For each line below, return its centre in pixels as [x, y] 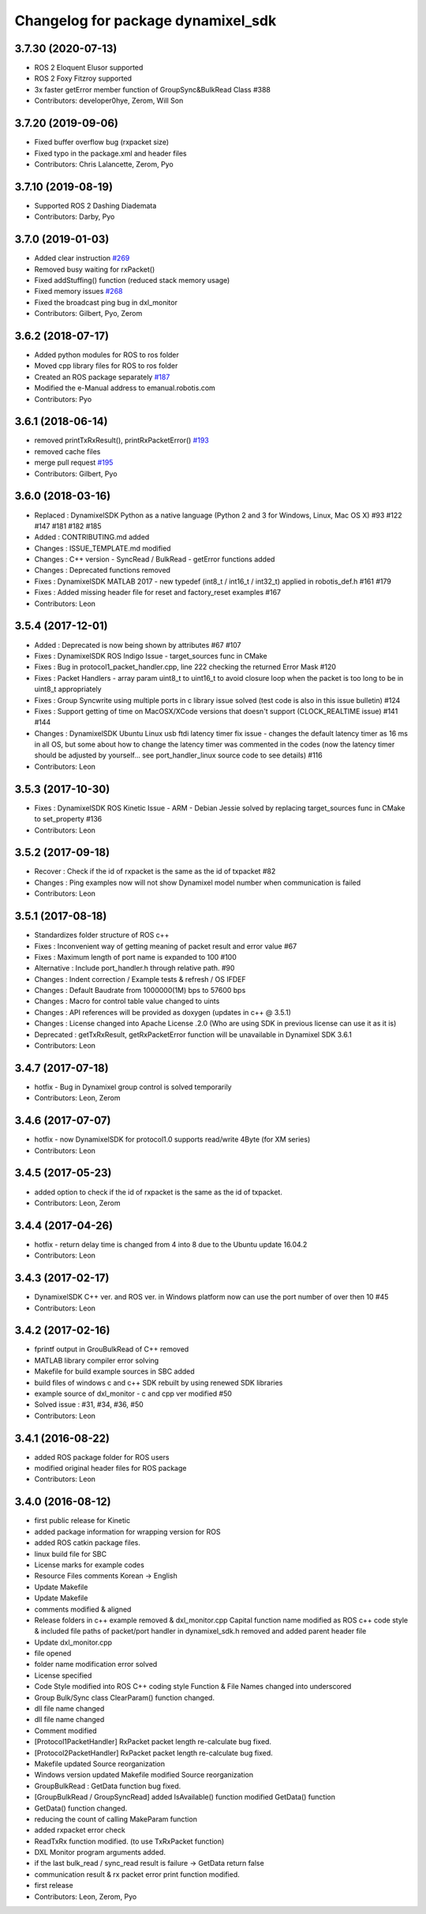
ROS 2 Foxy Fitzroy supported [83, 78]
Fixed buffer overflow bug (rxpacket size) [102, 142]
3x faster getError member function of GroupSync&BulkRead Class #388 [153, 89]
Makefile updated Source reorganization [100, 1764]
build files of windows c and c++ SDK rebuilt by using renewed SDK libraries [159, 1382]
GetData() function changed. [81, 1808]
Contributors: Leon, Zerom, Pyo [86, 1897]
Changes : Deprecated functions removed [103, 570]
